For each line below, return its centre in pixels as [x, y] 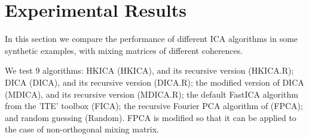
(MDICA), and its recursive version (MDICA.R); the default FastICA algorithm [152, 94]
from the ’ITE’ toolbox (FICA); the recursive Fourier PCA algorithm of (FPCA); [154, 106]
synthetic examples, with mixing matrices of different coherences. [124, 50]
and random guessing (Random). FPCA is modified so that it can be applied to [151, 117]
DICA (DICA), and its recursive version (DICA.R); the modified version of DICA [154, 82]
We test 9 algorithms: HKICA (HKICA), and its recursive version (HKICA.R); [149, 70]
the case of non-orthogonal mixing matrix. [82, 129]
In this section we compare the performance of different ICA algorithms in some [152, 39]
